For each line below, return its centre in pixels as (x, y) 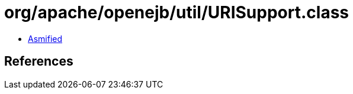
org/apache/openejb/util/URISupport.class (177, 12)
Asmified (45, 38)
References (39, 61)
